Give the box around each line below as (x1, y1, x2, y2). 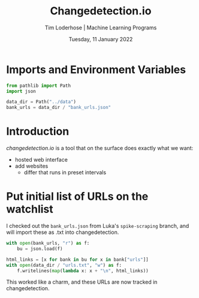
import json (6, 88, 36, 94)
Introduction (6, 124, 70, 138)
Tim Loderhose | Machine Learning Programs (44, 24, 157, 31)
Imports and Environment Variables (6, 63, 186, 76)
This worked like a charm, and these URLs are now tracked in (6, 278, 158, 285)
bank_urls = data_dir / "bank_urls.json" (6, 105, 111, 111)
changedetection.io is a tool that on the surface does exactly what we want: (6, 145, 194, 152)
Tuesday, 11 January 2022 (68, 35, 133, 42)
